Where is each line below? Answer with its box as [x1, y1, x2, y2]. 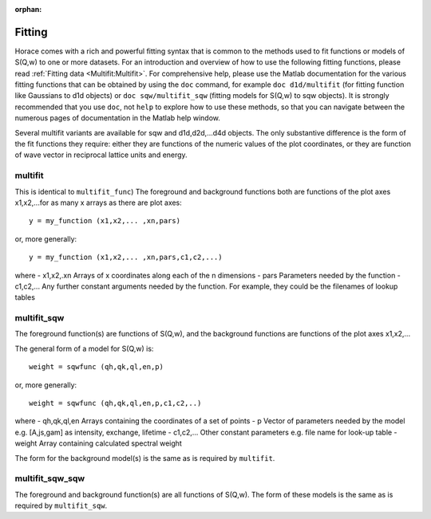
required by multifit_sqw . [14, 501, 108, 510]
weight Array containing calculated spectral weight [14, 438, 183, 448]
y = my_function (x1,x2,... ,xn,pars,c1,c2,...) [29, 253, 223, 262]
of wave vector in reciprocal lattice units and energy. [14, 150, 188, 159]
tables [14, 293, 36, 302]
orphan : [14, 5, 42, 14]
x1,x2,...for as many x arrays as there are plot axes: [14, 198, 183, 207]
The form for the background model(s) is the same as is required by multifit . [14, 453, 275, 462]
